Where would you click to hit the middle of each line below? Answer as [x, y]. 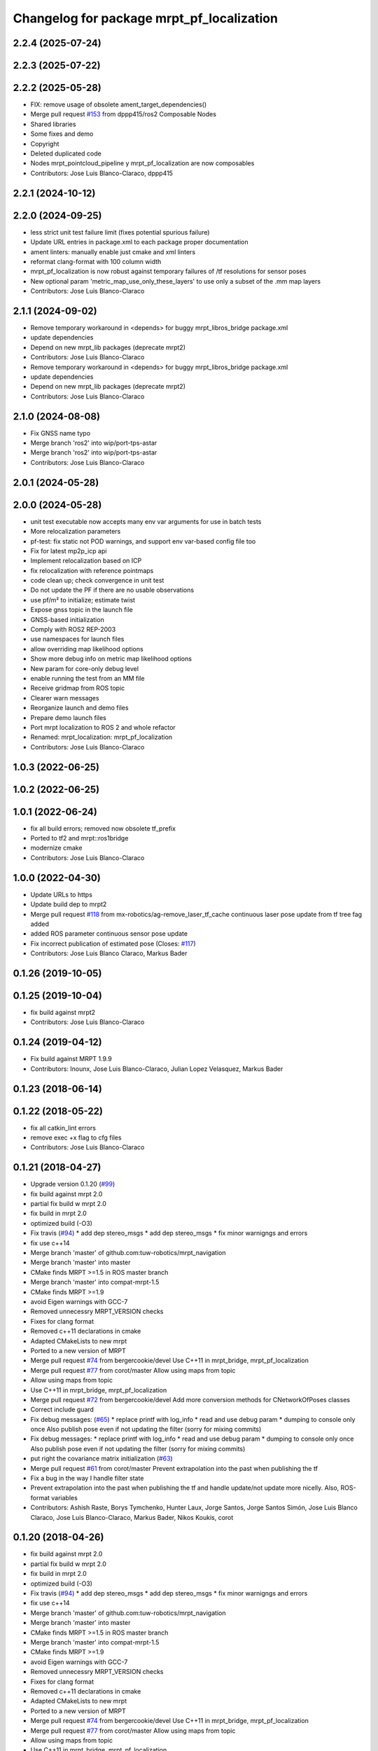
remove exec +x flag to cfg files [76, 1137]
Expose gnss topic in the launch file [82, 610]
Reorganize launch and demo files [79, 708]
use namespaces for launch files [77, 639]
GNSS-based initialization [67, 619]
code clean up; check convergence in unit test [97, 581]
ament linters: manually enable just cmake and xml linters [113, 251]
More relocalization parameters [76, 532]
